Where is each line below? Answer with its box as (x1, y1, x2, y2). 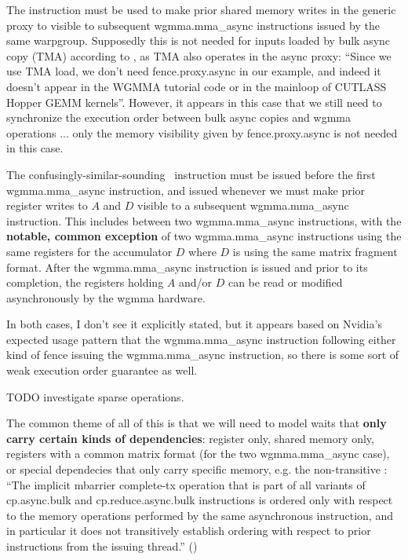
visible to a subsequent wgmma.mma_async (137, 197, 349, 214)
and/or (178, 274, 213, 291)
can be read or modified (228, 274, 343, 291)
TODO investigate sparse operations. (6, 388, 184, 404)
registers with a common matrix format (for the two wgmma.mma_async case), (6, 445, 390, 462)
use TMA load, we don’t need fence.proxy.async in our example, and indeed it (6, 63, 381, 79)
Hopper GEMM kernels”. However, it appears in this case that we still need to (6, 93, 382, 110)
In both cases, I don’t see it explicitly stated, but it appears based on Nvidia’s (6, 316, 382, 332)
